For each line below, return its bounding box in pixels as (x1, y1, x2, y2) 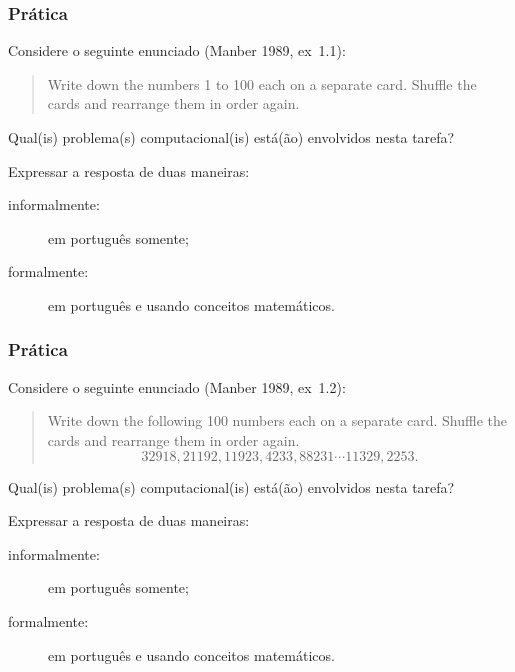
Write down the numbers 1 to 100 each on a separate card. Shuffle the (47, 73, 477, 94)
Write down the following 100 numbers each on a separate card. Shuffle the (47, 410, 507, 431)
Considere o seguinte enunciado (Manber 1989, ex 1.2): (8, 376, 346, 397)
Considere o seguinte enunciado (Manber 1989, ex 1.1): (8, 40, 346, 61)
